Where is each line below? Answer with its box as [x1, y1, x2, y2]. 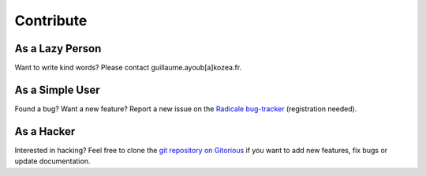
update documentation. [14, 156, 91, 166]
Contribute [14, 12, 88, 29]
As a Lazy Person [14, 42, 102, 55]
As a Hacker [14, 125, 76, 138]
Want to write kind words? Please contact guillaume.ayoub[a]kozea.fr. [14, 63, 242, 73]
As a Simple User [14, 83, 100, 96]
